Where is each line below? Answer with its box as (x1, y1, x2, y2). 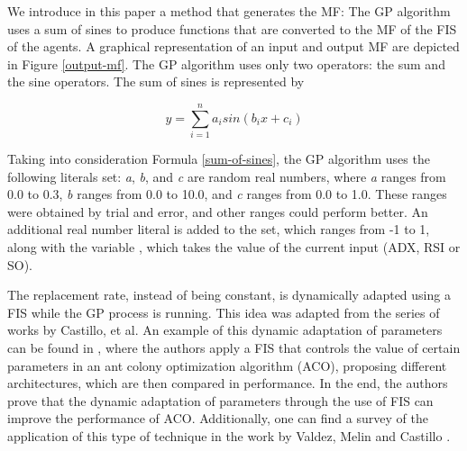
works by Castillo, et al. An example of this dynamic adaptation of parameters (7, 320, 443, 339)
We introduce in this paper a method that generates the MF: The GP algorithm (7, 2, 451, 20)
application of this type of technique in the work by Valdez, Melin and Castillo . (7, 427, 451, 445)
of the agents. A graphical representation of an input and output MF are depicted (7, 37, 460, 56)
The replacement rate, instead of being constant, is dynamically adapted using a (7, 285, 451, 304)
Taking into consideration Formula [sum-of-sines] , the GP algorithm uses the (7, 149, 430, 168)
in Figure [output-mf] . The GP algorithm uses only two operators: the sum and (7, 54, 445, 73)
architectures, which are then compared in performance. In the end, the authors (7, 374, 448, 392)
